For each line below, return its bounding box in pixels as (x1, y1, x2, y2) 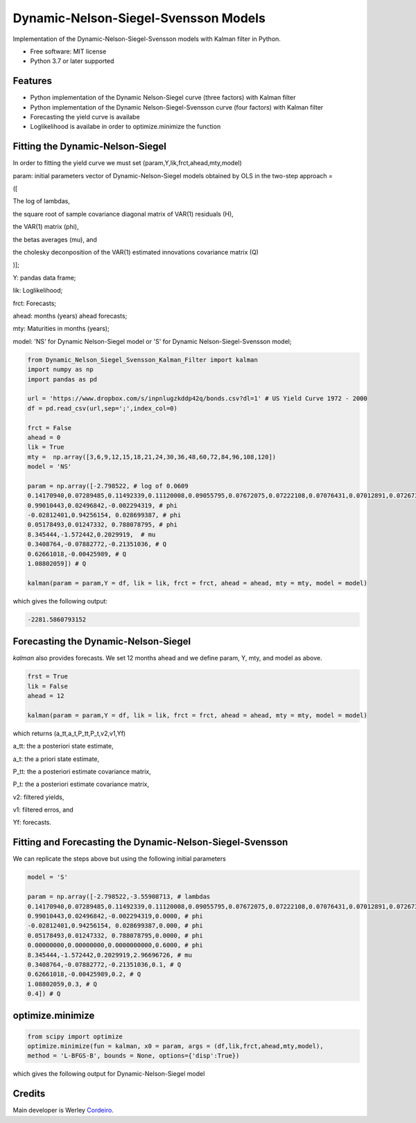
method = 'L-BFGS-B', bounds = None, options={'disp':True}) (27, 1052, 240, 1060)
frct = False (27, 424, 72, 431)
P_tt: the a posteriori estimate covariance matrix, (12, 767, 152, 775)
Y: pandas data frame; (12, 273, 76, 282)
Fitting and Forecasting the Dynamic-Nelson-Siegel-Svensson (12, 837, 288, 848)
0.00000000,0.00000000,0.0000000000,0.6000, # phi (27, 941, 204, 950)
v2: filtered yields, (12, 793, 64, 801)
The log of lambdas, (12, 197, 71, 205)
